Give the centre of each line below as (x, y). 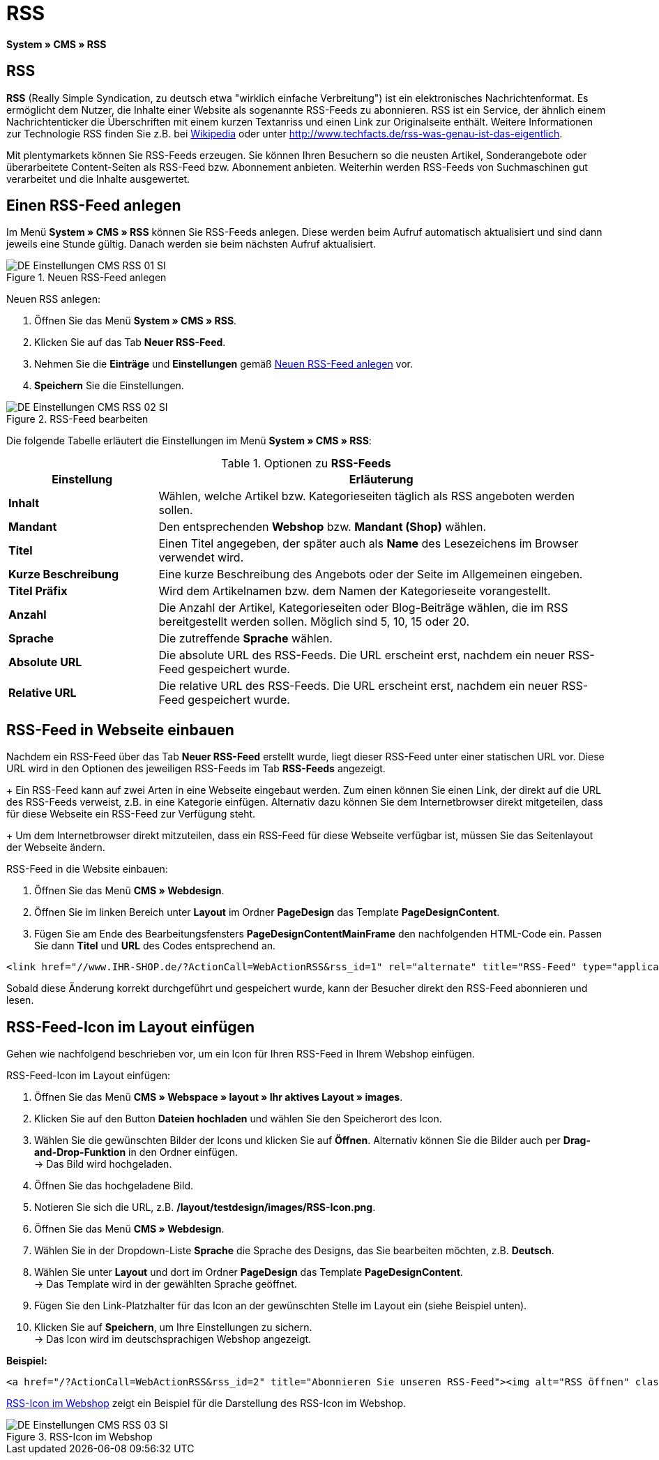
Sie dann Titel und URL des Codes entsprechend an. (155, 946)
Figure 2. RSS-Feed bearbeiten (77, 419)
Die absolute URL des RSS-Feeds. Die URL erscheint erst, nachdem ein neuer (362, 655)
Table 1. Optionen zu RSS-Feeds (306, 464)
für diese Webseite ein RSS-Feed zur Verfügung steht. (131, 814)
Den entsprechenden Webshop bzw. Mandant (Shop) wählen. (323, 527)
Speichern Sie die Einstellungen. (109, 386)
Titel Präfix (38, 591)
